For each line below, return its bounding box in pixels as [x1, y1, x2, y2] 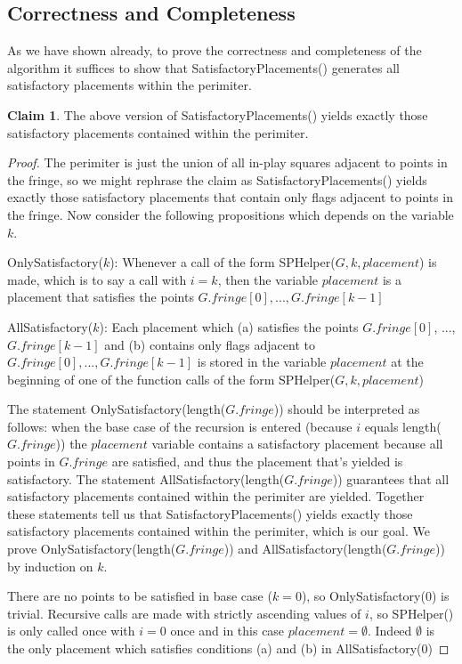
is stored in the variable [197, 352, 327, 371]
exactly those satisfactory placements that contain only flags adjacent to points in [7, 188, 453, 206]
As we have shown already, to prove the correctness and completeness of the [7, 41, 422, 60]
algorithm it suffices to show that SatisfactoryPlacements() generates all [7, 58, 400, 77]
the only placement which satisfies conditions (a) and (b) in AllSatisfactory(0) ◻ [7, 639, 450, 658]
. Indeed [367, 621, 412, 640]
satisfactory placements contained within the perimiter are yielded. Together [7, 487, 425, 506]
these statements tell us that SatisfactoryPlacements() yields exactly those [7, 504, 413, 522]
